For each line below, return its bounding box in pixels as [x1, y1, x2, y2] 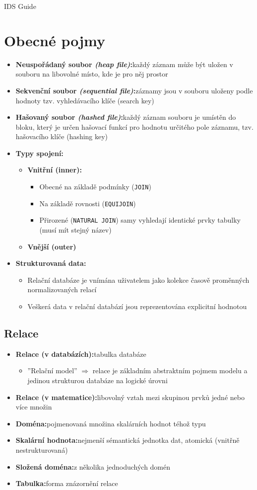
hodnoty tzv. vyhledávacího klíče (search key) [15, 95, 154, 105]
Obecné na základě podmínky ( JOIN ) [39, 181, 151, 192]
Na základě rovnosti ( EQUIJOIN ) [39, 198, 136, 208]
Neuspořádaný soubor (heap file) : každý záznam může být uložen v [15, 59, 233, 69]
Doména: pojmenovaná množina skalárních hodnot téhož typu [15, 418, 206, 428]
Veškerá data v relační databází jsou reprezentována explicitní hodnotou [27, 301, 247, 311]
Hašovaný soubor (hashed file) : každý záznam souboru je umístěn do [15, 112, 236, 122]
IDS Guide [4, 1, 36, 11]
